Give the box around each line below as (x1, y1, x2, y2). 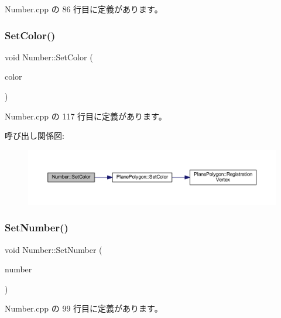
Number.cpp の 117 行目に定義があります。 (5, 110, 167, 122)
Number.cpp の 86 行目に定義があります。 (5, 3, 163, 15)
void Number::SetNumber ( (5, 243, 102, 255)
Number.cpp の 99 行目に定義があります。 (5, 302, 163, 314)
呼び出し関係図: (5, 129, 64, 142)
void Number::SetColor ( (5, 50, 93, 63)
